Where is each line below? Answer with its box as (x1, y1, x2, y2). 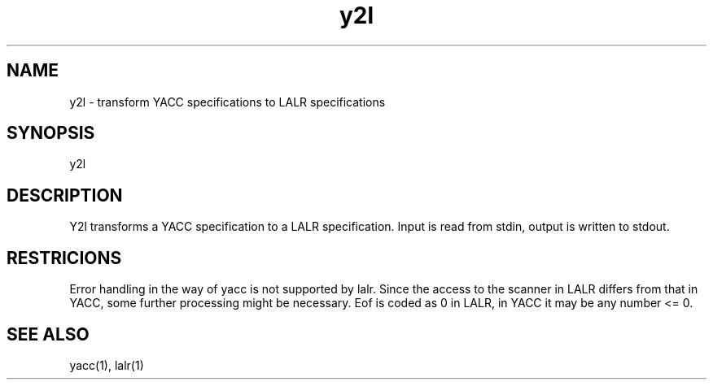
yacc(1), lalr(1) (69, 358, 144, 372)
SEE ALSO (7, 323, 90, 345)
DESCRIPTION (7, 184, 123, 206)
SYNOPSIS (7, 123, 95, 144)
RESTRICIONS (7, 247, 122, 268)
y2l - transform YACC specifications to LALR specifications (69, 94, 386, 109)
